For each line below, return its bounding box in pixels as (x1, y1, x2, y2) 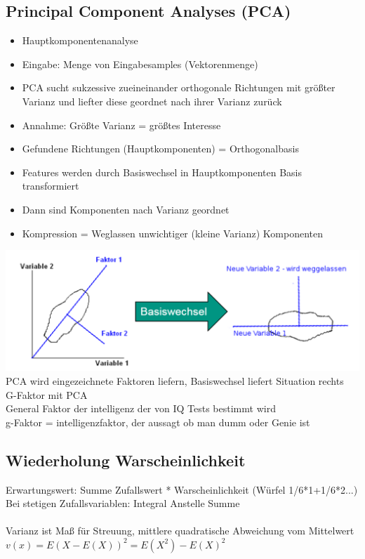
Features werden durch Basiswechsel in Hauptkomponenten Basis (22, 164, 302, 179)
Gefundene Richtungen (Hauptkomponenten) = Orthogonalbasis (22, 141, 299, 156)
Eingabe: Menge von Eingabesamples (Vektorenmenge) (22, 56, 258, 71)
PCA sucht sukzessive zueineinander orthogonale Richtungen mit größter (22, 80, 336, 95)
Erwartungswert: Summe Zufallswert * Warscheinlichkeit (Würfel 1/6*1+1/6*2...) (6, 482, 358, 496)
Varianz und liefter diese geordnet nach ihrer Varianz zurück (22, 93, 282, 108)
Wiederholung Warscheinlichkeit (6, 449, 246, 471)
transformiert (22, 178, 79, 193)
